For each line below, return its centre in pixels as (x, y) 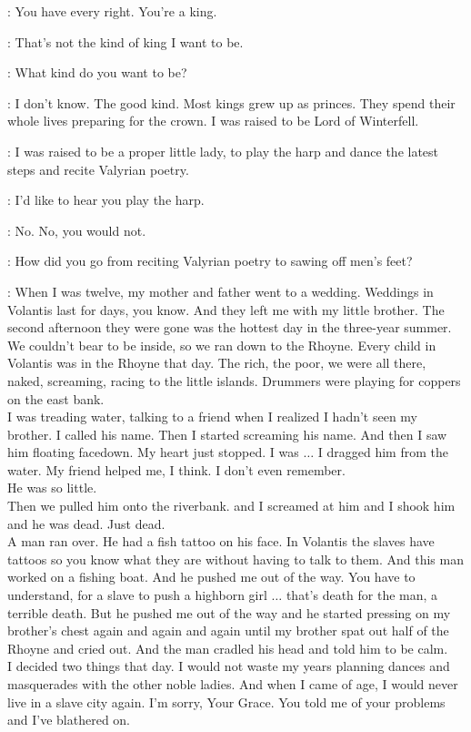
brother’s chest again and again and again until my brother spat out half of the (228, 630)
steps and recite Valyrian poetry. (98, 169)
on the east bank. (56, 398)
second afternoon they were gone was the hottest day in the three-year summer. (230, 327)
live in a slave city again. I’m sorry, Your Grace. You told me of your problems (226, 701)
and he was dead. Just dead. (86, 523)
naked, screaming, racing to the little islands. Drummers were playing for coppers (234, 380)
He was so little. (52, 488)
